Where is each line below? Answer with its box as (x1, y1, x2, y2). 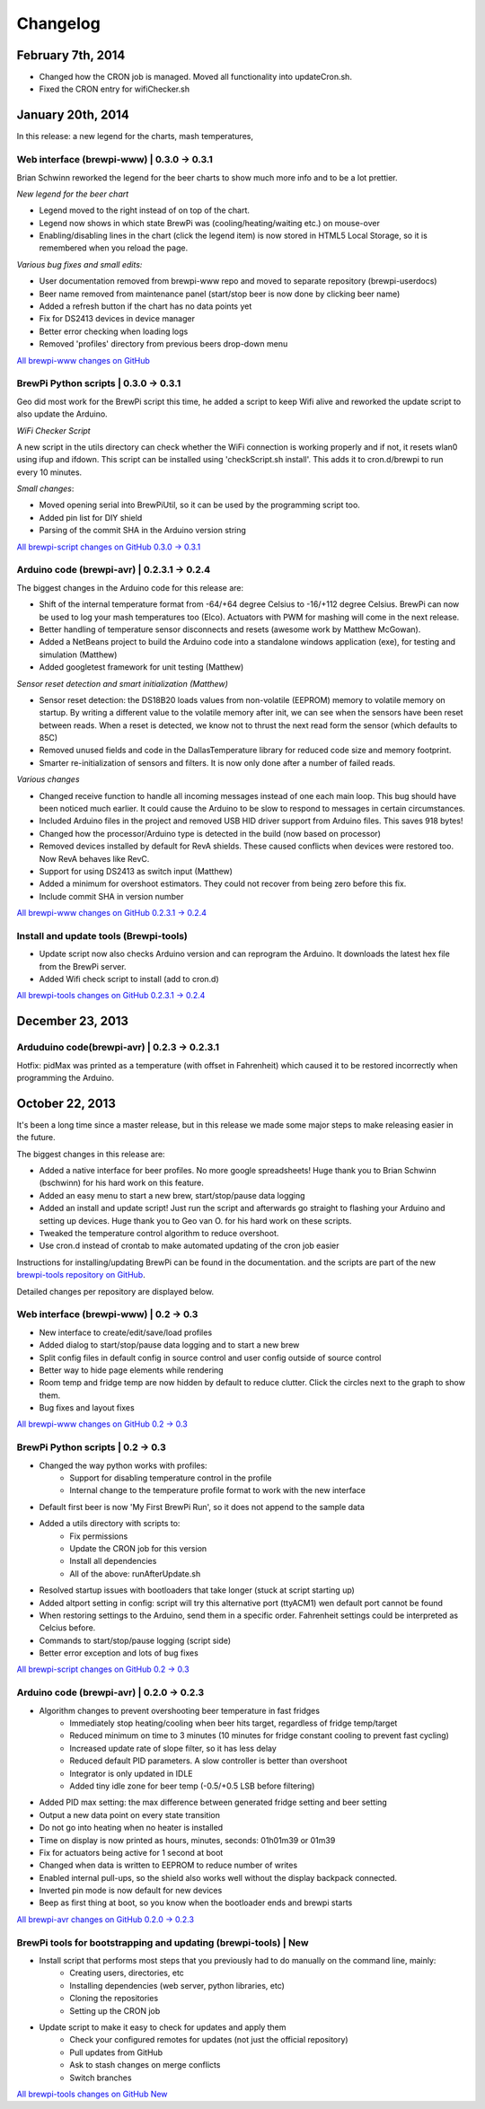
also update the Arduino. (16, 409, 108, 419)
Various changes (16, 774, 80, 785)
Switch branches (69, 2072, 132, 2083)
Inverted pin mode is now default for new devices (39, 1885, 223, 1896)
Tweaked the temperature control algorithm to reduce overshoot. (39, 1228, 279, 1239)
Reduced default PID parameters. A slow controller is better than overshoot (69, 1755, 348, 1766)
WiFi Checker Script (16, 425, 91, 435)
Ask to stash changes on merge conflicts (69, 2060, 221, 2070)
